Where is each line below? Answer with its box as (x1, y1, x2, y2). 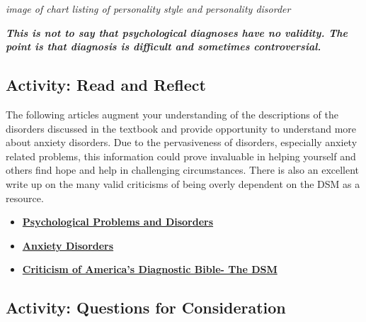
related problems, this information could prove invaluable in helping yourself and (6, 148, 356, 163)
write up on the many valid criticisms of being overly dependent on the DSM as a (6, 176, 360, 191)
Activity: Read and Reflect (6, 74, 206, 96)
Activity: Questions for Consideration (6, 296, 286, 318)
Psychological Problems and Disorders (22, 214, 214, 229)
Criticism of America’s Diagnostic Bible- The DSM (22, 262, 278, 277)
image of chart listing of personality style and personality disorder (6, 1, 291, 16)
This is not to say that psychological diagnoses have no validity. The (6, 25, 348, 40)
